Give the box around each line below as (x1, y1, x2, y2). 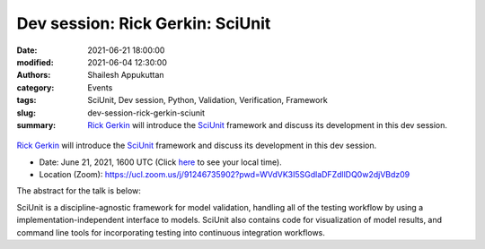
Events (87, 82, 113, 93)
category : (16, 82, 55, 93)
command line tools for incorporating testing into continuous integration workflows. (16, 227, 325, 237)
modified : (16, 56, 54, 67)
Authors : (16, 70, 51, 81)
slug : (16, 107, 36, 118)
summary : (16, 119, 57, 130)
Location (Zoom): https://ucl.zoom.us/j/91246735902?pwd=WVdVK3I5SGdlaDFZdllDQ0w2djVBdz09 (39, 169, 410, 180)
